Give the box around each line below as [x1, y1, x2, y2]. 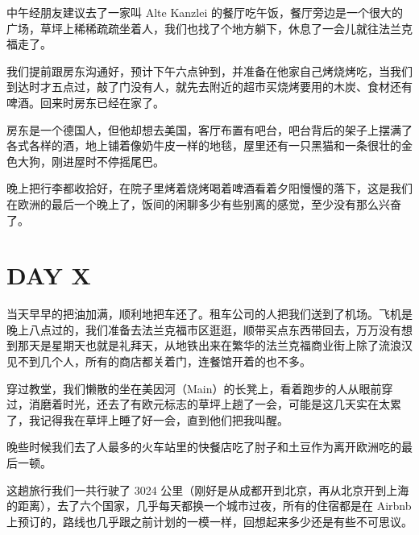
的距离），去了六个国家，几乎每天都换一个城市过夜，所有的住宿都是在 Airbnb [6, 497, 412, 514]
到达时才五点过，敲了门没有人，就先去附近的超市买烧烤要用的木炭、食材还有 [6, 78, 413, 95]
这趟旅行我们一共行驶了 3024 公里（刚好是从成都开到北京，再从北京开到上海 [6, 481, 409, 498]
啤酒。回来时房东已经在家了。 [6, 93, 164, 110]
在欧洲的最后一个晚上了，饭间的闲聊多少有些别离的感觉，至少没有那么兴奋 [6, 195, 401, 212]
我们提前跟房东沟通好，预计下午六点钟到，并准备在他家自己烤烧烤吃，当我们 [6, 62, 413, 79]
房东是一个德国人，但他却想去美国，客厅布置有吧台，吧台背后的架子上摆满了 [6, 121, 413, 138]
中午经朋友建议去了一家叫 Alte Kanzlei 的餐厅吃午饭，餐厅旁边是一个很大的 [6, 4, 403, 20]
